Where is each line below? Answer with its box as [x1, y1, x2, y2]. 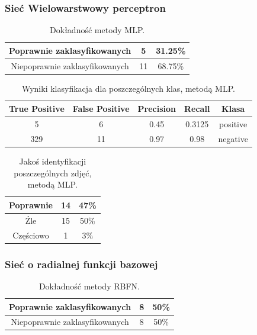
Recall [184, 102, 210, 115]
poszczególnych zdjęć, [14, 166, 92, 179]
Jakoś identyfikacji [19, 155, 86, 167]
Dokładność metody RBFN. [38, 279, 140, 292]
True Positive [9, 102, 65, 115]
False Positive [72, 102, 130, 115]
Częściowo [12, 228, 49, 241]
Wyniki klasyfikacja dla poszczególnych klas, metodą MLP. [21, 82, 235, 94]
